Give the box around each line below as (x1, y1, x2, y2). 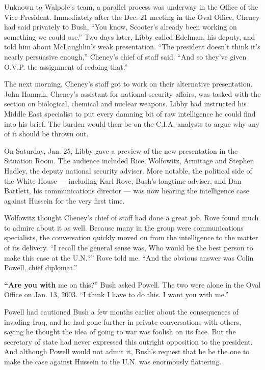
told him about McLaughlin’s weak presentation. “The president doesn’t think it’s (4, 41, 260, 52)
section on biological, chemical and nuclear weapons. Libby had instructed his (4, 98, 247, 109)
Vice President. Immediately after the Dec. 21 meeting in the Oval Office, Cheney (4, 11, 260, 22)
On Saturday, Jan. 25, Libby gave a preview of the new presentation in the (4, 145, 238, 156)
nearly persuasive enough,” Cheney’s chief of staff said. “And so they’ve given (4, 51, 247, 62)
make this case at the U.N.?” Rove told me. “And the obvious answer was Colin (4, 252, 254, 263)
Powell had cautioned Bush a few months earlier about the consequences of (4, 306, 239, 317)
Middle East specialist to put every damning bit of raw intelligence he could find (4, 108, 256, 119)
